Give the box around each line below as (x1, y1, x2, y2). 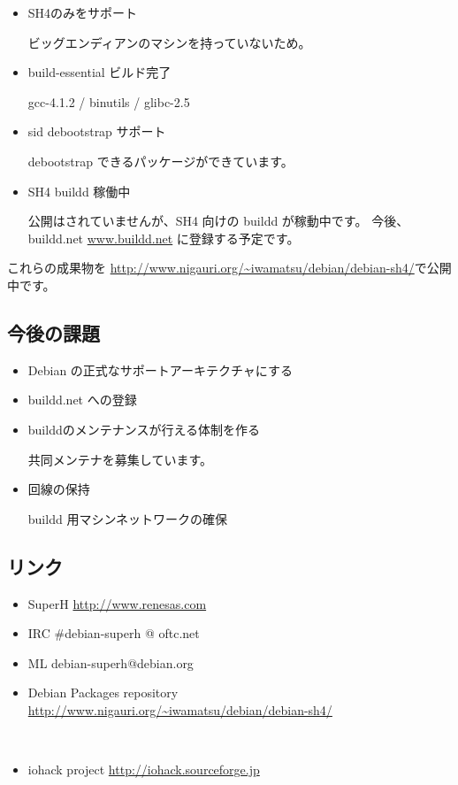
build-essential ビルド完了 (27, 63, 172, 81)
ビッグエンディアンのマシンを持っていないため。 (27, 33, 311, 51)
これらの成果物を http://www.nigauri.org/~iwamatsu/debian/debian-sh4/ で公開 (7, 258, 452, 277)
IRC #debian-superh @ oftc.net (27, 624, 200, 643)
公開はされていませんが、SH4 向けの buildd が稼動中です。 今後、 (27, 212, 409, 230)
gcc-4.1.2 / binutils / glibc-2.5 (27, 92, 190, 111)
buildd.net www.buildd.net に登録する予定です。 (27, 228, 300, 247)
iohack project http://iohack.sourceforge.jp (27, 760, 260, 779)
